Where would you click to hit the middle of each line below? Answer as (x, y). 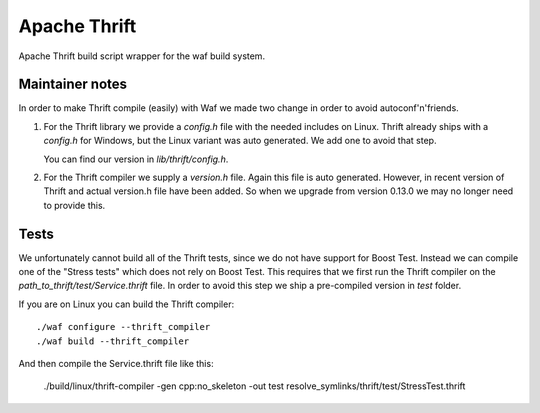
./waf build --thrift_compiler (113, 341)
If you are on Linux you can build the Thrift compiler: (126, 304)
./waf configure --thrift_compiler (123, 327)
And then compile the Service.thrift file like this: (116, 364)
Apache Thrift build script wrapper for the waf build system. (141, 56)
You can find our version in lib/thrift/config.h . (136, 159)
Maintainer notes (73, 84)
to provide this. (74, 205)
